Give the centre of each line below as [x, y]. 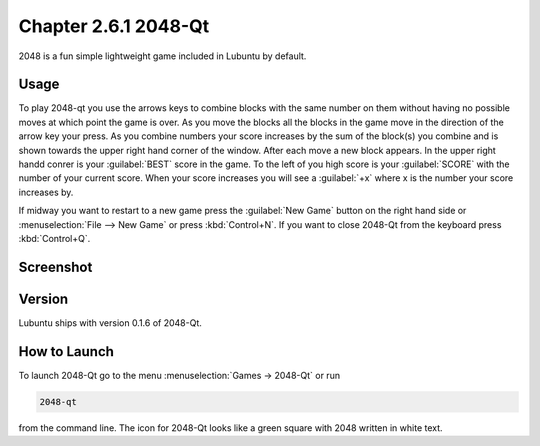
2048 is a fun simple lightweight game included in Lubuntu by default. [162, 56]
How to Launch [66, 351]
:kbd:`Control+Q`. [54, 238]
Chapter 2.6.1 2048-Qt [114, 26]
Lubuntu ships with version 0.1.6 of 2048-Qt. [110, 322]
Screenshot [55, 266]
